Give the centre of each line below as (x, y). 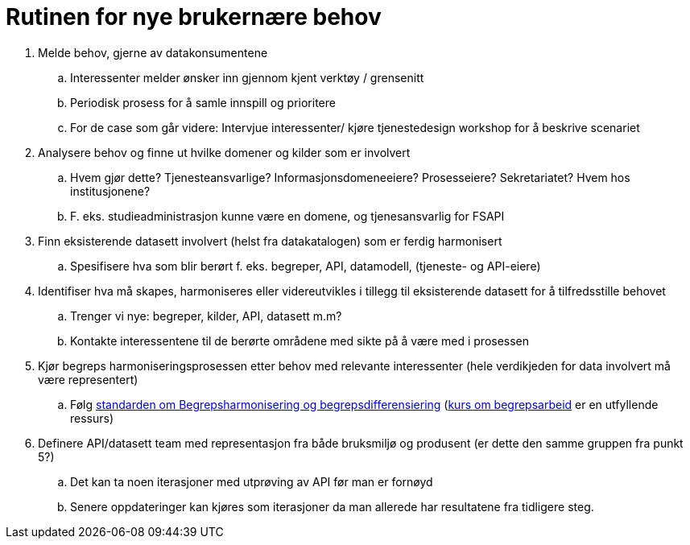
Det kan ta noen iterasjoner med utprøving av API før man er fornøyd (252, 481)
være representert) (88, 379)
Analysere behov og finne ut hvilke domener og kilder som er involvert (224, 152)
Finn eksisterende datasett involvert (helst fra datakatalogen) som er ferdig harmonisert (270, 241)
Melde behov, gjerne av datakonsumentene (153, 52)
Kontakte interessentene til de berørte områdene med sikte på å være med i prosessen (300, 341)
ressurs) (92, 418)
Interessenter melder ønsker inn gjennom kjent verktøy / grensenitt (247, 77)
